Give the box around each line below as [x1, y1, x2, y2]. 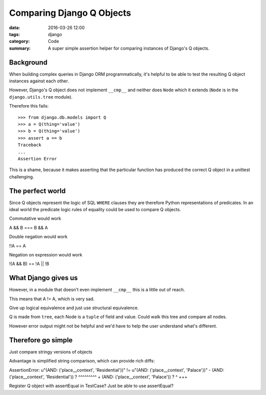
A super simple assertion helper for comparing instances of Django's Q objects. [48, 45, 209, 51]
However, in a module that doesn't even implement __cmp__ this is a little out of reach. [9, 287, 185, 293]
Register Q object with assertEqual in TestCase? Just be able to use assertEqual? [9, 383, 174, 389]
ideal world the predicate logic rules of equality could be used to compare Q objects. [9, 207, 181, 212]
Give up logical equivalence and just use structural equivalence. [9, 305, 139, 311]
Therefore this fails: [9, 103, 49, 109]
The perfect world [9, 186, 66, 195]
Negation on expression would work [9, 251, 82, 257]
